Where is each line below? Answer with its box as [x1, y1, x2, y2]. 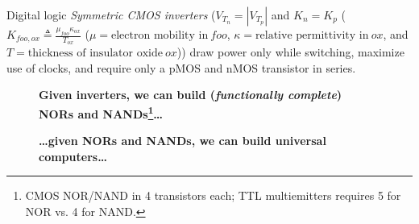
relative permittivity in [255, 30, 369, 41]
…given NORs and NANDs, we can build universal [39, 132, 326, 149]
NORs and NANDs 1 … [39, 103, 164, 122]
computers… [39, 147, 107, 164]
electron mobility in [111, 30, 209, 41]
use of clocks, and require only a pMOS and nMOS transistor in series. [6, 59, 356, 76]
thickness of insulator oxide [27, 48, 163, 60]
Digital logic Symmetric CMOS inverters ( [6, 6, 216, 23]
